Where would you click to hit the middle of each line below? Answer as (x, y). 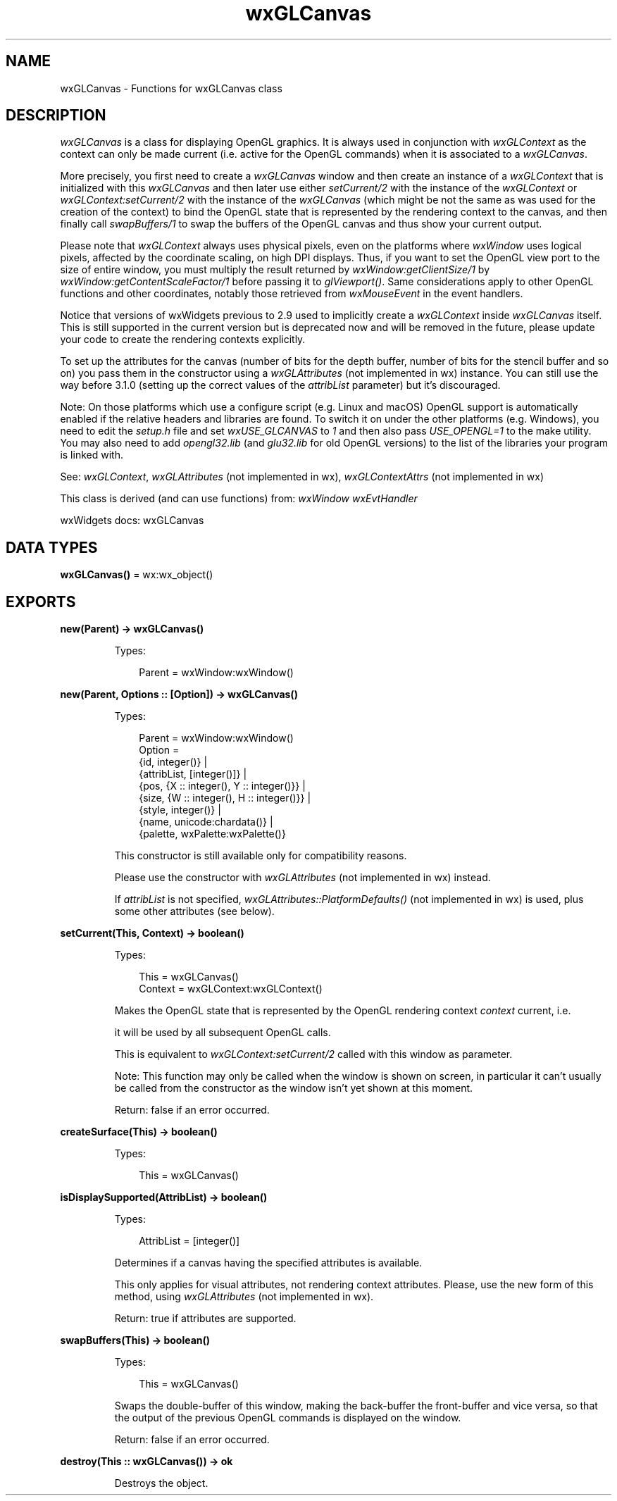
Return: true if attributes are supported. (205, 1319)
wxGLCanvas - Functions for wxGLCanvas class (171, 88)
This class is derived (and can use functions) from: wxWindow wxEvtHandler (239, 499)
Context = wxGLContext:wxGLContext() (231, 989)
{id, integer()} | (173, 762)
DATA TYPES (52, 547)
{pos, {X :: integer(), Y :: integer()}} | (222, 786)
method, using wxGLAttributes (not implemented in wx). (244, 1297)
